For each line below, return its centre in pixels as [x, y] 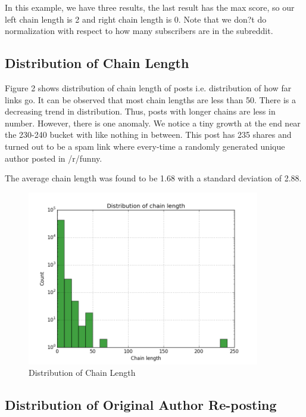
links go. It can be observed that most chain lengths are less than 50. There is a [151, 99]
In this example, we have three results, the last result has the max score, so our [150, 7]
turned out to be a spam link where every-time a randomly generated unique [145, 146]
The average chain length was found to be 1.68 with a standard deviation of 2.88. [153, 178]
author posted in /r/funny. [54, 158]
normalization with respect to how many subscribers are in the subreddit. [139, 31]
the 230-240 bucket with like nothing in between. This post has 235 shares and [148, 135]
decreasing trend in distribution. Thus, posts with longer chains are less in [140, 111]
